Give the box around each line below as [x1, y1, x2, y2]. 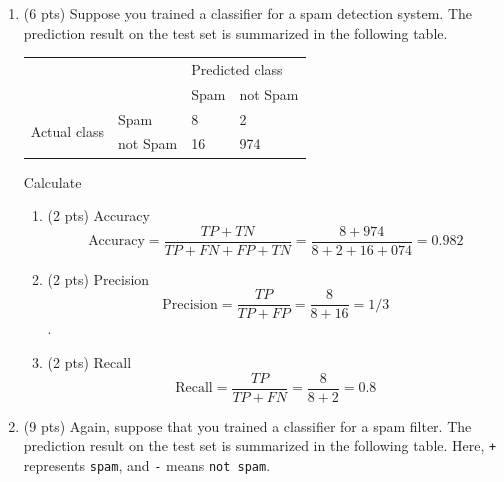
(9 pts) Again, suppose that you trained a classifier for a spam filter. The [23, 415, 472, 436]
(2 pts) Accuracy [47, 205, 150, 226]
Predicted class [191, 58, 283, 79]
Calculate [23, 171, 82, 192]
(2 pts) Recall [47, 352, 132, 373]
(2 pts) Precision [47, 268, 150, 289]
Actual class [30, 121, 105, 142]
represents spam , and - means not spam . [23, 454, 271, 475]
